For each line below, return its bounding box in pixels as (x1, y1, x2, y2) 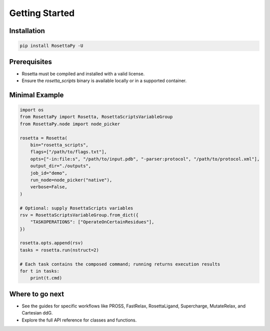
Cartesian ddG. (21, 310, 53, 316)
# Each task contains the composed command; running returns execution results (19, 261, 220, 267)
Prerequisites (9, 58, 52, 66)
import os (19, 107, 44, 113)
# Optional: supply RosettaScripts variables (19, 205, 133, 211)
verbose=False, (30, 184, 67, 190)
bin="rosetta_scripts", (30, 142, 88, 148)
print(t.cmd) (30, 275, 62, 281)
